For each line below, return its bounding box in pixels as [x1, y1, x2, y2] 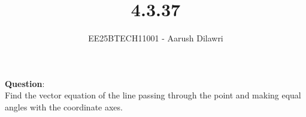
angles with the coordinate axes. [5, 100, 123, 113]
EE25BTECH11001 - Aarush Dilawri [88, 32, 223, 44]
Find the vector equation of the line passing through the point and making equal [5, 89, 301, 101]
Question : [5, 77, 45, 89]
